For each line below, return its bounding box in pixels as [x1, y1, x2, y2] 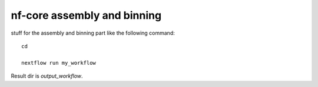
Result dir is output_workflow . [11, 72, 83, 79]
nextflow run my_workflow [21, 59, 97, 66]
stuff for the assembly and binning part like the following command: [11, 29, 175, 36]
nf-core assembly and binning [11, 9, 162, 22]
